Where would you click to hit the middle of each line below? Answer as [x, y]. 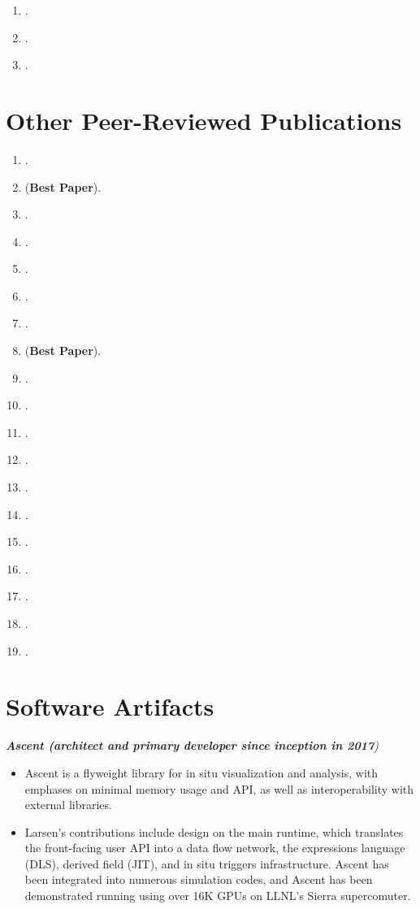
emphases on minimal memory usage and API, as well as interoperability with [219, 788]
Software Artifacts [110, 706]
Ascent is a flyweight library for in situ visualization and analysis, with [201, 772]
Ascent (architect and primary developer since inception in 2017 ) [193, 745]
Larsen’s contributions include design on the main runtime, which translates [214, 831]
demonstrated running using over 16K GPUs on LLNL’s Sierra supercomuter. [218, 896]
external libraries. [68, 805]
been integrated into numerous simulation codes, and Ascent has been [199, 879]
